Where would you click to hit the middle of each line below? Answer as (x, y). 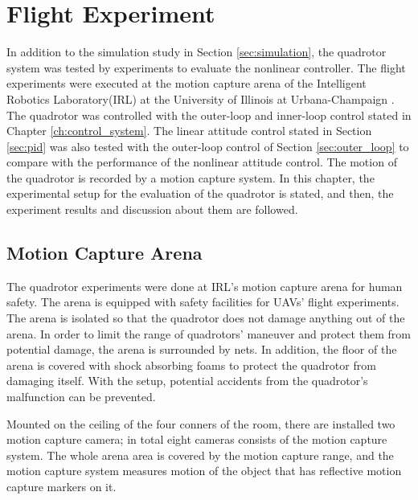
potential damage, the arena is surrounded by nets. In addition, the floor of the (202, 349)
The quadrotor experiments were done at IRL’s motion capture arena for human (205, 286)
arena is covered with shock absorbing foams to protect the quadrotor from (191, 365)
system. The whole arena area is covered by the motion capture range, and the (200, 455)
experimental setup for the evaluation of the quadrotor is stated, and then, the (200, 193)
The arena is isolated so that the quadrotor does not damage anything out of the (206, 318)
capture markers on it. (61, 486)
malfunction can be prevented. (81, 397)
